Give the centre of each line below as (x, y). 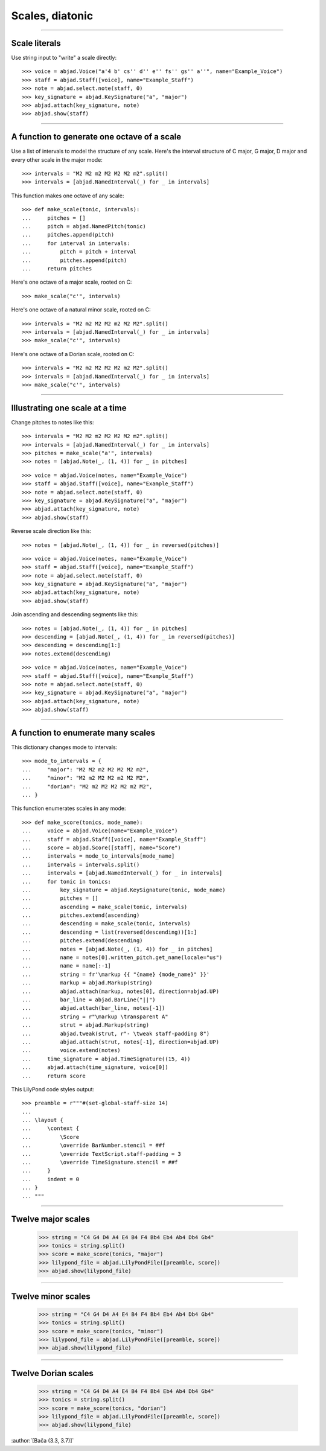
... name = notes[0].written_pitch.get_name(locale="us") (122, 958)
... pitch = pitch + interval (79, 252)
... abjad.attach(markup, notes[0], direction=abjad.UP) (121, 991)
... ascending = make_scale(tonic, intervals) (105, 907)
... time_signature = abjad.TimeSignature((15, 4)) (106, 1059)
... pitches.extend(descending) (82, 941)
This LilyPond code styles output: (53, 1089)
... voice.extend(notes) (71, 1051)
